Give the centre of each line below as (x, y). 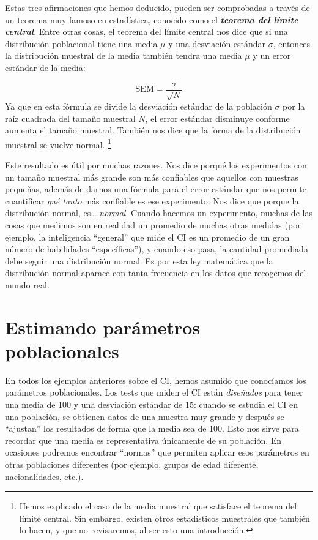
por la (294, 106)
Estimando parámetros (103, 327)
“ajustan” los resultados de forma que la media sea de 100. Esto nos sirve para (152, 428)
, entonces (292, 43)
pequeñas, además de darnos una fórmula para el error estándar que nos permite (156, 189)
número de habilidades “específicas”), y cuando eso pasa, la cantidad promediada (157, 249)
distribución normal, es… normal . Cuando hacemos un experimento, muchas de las (159, 213)
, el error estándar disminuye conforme (217, 118)
